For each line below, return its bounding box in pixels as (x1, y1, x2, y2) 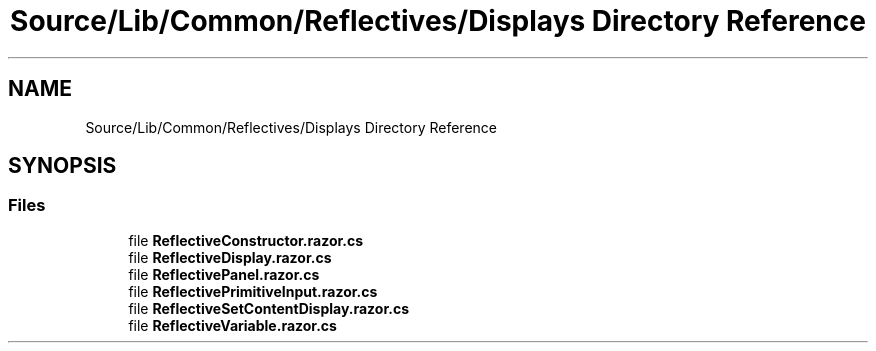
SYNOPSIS (8, 153, 117, 179)
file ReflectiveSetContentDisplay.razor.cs (128, 299, 410, 317)
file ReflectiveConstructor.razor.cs (128, 231, 364, 249)
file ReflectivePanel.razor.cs (128, 265, 320, 283)
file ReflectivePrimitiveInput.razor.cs (128, 282, 378, 300)
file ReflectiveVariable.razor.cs (128, 316, 337, 334)
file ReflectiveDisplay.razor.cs (128, 248, 332, 266)
